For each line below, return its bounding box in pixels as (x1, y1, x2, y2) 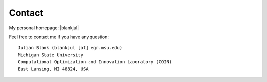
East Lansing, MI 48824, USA (18, 66, 89, 72)
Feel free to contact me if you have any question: (9, 34, 109, 40)
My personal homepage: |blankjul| (9, 25, 79, 31)
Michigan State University (18, 52, 84, 58)
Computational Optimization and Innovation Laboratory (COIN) (18, 59, 172, 65)
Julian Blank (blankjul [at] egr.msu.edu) (18, 45, 123, 51)
